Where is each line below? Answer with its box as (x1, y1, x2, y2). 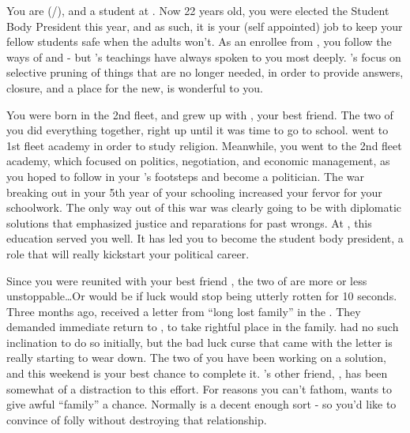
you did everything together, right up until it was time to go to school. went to (6, 122, 389, 138)
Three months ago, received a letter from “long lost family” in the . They (6, 303, 361, 319)
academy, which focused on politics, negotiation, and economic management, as (6, 152, 390, 169)
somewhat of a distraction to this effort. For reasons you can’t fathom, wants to (6, 380, 393, 397)
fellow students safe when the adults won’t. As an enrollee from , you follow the (6, 33, 392, 50)
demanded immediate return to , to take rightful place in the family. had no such (6, 318, 399, 335)
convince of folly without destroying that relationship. (6, 411, 267, 427)
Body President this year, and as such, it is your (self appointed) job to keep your (6, 17, 403, 34)
